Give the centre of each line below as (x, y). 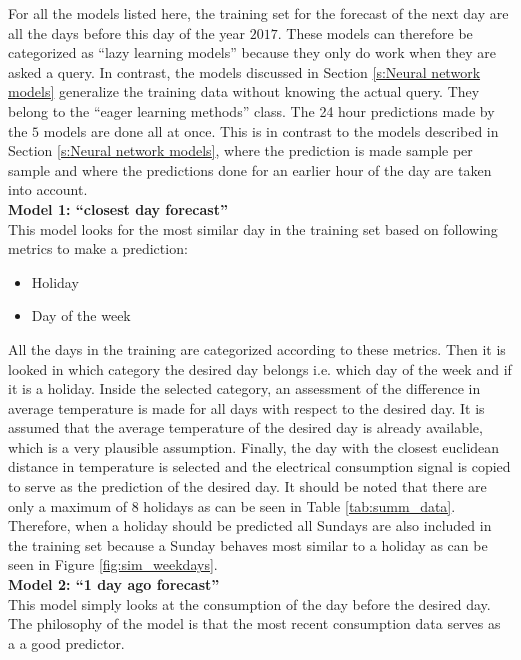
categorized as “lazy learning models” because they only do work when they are (252, 52)
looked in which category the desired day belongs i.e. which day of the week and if (260, 368)
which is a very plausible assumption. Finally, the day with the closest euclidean (254, 446)
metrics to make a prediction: (98, 248)
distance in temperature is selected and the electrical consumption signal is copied (259, 466)
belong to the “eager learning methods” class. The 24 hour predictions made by (251, 110)
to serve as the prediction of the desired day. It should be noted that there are (247, 486)
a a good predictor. (66, 642)
